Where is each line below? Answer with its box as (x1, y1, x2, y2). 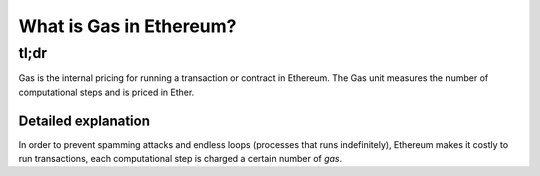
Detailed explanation (18, 112, 150, 129)
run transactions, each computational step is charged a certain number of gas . (18, 153, 343, 165)
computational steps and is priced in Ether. (18, 86, 195, 98)
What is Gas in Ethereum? (18, 15, 237, 37)
